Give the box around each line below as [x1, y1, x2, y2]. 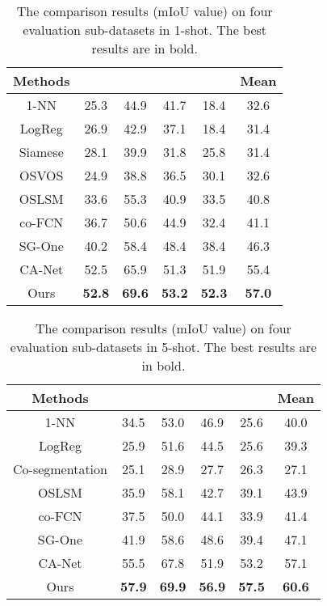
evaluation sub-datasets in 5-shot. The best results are [10, 337, 317, 356]
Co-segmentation [13, 460, 107, 478]
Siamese [19, 142, 64, 161]
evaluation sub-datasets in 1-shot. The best [23, 20, 267, 39]
